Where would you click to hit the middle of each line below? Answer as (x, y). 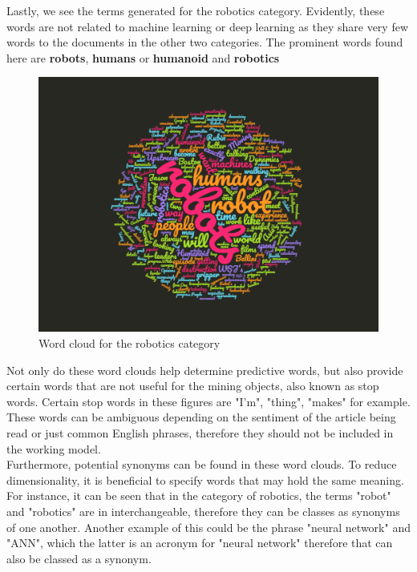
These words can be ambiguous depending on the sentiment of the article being (201, 417)
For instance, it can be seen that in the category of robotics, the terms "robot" (199, 495)
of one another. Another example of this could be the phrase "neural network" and (208, 527)
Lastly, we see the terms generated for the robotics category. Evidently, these (196, 10)
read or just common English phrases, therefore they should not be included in (200, 432)
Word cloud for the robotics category (130, 342)
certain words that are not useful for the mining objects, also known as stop (193, 386)
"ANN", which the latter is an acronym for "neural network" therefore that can (200, 543)
